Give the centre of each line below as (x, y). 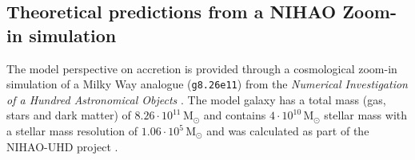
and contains (235, 115)
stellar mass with (366, 115)
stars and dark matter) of (69, 115)
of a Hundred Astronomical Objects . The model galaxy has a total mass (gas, (196, 99)
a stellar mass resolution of (72, 131)
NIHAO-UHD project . (62, 146)
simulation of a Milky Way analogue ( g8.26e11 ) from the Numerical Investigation (207, 84)
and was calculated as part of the (288, 131)
